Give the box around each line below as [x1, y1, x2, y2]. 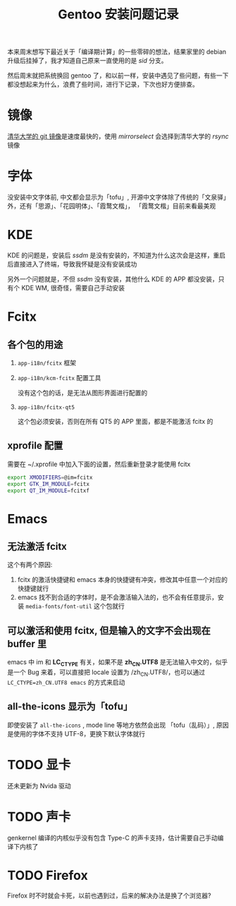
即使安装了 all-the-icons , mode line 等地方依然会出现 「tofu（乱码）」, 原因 [7, 721, 229, 729]
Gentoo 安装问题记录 [57, 6, 180, 23]
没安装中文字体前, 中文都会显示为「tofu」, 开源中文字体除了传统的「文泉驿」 [7, 193, 227, 202]
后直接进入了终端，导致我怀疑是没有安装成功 [7, 260, 137, 268]
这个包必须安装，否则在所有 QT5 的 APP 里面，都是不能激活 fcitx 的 [17, 417, 213, 425]
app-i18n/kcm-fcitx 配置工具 [17, 374, 101, 381]
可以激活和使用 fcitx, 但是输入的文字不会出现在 [7, 625, 211, 637]
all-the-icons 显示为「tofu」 [7, 701, 133, 713]
